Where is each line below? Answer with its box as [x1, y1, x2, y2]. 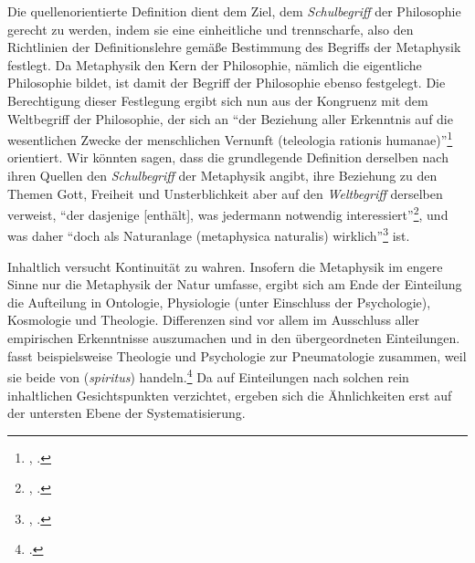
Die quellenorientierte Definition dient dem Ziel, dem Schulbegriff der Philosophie [7, 2, 461, 20]
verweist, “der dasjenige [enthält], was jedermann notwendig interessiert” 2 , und [7, 203, 449, 224]
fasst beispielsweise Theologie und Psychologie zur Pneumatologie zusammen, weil [7, 346, 467, 365]
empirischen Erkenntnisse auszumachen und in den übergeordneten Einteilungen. [7, 328, 460, 348]
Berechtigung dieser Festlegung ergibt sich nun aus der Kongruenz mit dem [7, 90, 428, 109]
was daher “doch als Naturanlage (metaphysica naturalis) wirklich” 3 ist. [7, 224, 410, 245]
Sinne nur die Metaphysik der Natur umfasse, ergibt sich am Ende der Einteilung [7, 275, 462, 294]
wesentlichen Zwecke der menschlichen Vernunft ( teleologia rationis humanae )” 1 [7, 128, 453, 149]
